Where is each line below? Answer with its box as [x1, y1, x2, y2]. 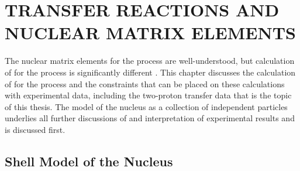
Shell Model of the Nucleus [5, 152, 173, 170]
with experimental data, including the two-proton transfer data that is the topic [5, 89, 292, 101]
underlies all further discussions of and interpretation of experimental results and [5, 112, 295, 124]
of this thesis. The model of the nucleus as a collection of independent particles [5, 100, 288, 112]
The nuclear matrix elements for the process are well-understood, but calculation [5, 54, 295, 67]
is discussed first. [5, 123, 65, 135]
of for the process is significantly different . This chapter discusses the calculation [5, 66, 296, 78]
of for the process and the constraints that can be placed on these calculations [5, 77, 285, 90]
